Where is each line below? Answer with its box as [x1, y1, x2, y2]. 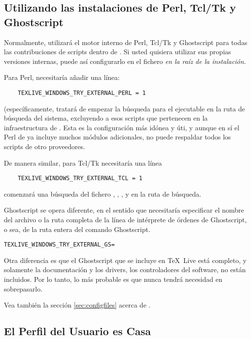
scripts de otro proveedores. [4, 141, 85, 151]
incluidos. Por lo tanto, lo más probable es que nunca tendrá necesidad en [4, 274, 222, 284]
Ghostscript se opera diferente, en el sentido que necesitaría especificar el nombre [4, 205, 244, 215]
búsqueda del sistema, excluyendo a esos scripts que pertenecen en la [4, 113, 208, 123]
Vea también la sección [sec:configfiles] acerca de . [4, 300, 151, 310]
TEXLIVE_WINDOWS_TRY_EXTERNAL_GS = [4, 241, 115, 248]
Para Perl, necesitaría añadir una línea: [4, 72, 120, 82]
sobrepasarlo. [4, 283, 43, 293]
